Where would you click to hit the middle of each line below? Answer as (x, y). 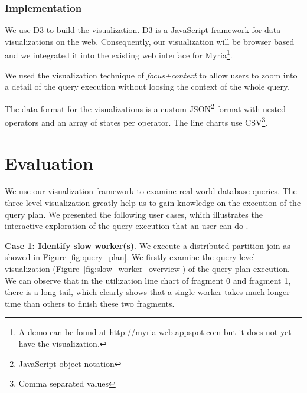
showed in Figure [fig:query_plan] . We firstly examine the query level (130, 257)
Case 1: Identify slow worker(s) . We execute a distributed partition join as (148, 245)
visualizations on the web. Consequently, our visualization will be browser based (150, 41)
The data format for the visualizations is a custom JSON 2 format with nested (145, 107)
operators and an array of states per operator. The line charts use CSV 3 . (136, 121)
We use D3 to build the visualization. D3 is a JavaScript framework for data (143, 30)
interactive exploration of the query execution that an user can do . (127, 226)
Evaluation (49, 163)
